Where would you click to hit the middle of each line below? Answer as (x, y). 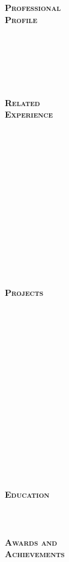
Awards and (31, 542)
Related (22, 102)
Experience (29, 114)
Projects (24, 293)
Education (27, 494)
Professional (33, 7)
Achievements (35, 554)
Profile (21, 19)
